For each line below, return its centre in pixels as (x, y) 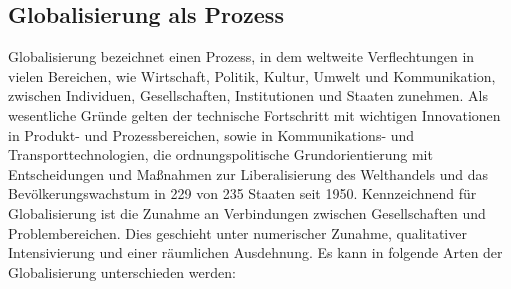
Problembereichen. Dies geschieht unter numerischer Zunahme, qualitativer (237, 232)
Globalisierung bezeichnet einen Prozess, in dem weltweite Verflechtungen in (241, 56)
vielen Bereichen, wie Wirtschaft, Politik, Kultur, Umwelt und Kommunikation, (252, 75)
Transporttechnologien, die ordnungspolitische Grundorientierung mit (220, 154)
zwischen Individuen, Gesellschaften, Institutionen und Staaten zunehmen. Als (248, 95)
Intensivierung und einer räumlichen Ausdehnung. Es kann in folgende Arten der (255, 252)
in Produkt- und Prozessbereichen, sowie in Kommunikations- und (211, 134)
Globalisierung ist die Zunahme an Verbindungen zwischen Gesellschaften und (247, 212)
